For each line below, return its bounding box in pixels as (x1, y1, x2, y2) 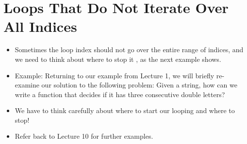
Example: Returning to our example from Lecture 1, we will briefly (15, 70, 214, 80)
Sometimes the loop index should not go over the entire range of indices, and (15, 44, 244, 55)
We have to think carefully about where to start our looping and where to (15, 105, 235, 115)
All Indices (3, 16, 77, 36)
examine (15, 80, 39, 90)
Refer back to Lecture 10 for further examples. (15, 131, 153, 141)
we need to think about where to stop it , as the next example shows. (15, 54, 221, 64)
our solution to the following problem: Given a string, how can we (41, 80, 237, 90)
